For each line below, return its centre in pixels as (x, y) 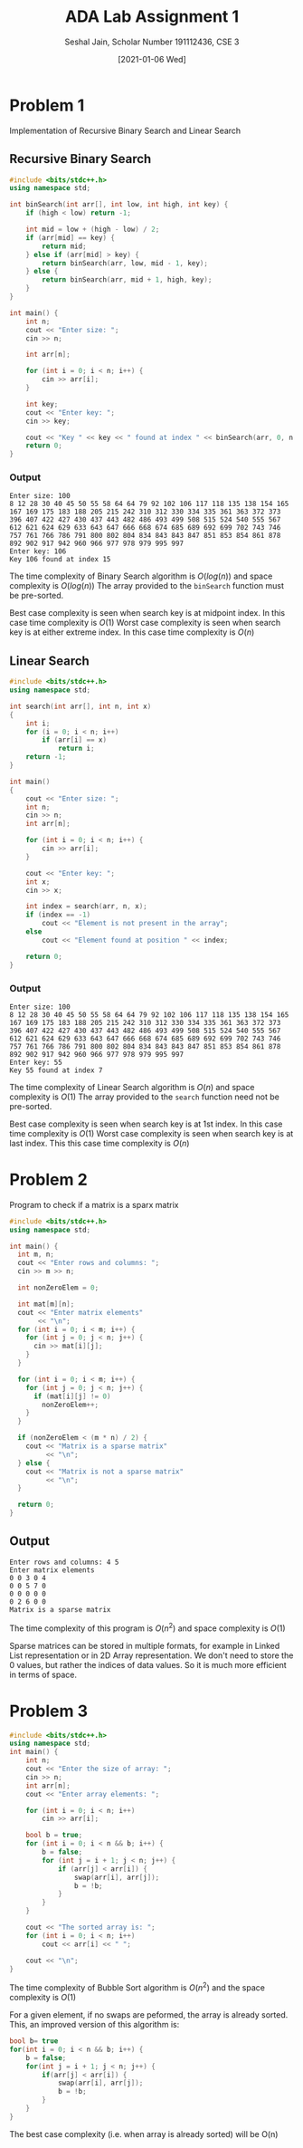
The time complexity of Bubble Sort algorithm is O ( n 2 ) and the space (137, 1987)
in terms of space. (43, 1674)
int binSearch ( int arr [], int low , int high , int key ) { (119, 205)
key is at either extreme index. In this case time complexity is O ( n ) (132, 632)
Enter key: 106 (38, 551)
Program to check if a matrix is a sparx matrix (94, 1204)
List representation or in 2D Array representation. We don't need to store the (151, 1655)
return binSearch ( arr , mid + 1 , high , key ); (127, 280)
